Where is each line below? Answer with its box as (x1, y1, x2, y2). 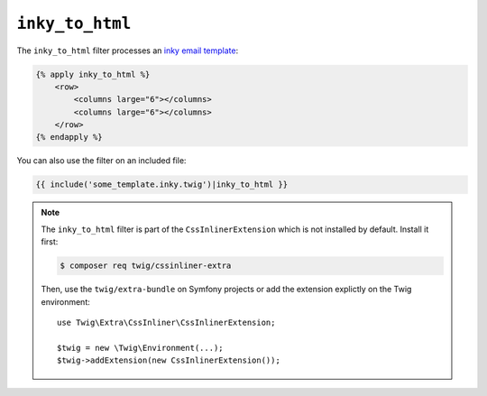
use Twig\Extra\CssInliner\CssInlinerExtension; (57, 317, 276, 327)
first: (41, 236, 59, 247)
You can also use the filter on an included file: (16, 155, 187, 166)
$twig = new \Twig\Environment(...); (57, 343, 225, 353)
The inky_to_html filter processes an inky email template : (16, 45, 239, 56)
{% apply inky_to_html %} (35, 69, 151, 79)
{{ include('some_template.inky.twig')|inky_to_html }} (35, 180, 289, 189)
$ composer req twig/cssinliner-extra (60, 261, 232, 271)
